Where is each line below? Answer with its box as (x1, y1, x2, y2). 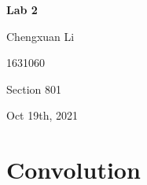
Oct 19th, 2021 (6, 107, 78, 124)
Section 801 (6, 80, 61, 97)
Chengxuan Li (6, 28, 75, 44)
